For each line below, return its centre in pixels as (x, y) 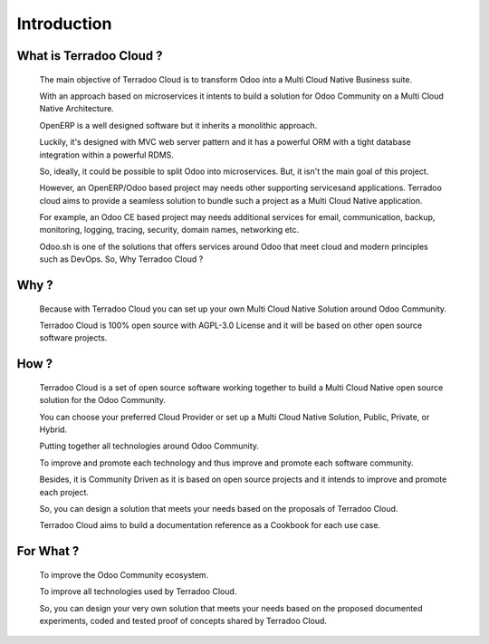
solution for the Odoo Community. (103, 400)
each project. (64, 492)
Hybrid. (53, 429)
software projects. (73, 338)
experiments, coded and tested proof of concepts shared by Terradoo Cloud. (183, 620)
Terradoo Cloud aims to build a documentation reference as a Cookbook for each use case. (210, 525)
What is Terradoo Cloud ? (90, 56)
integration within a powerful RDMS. (106, 155)
